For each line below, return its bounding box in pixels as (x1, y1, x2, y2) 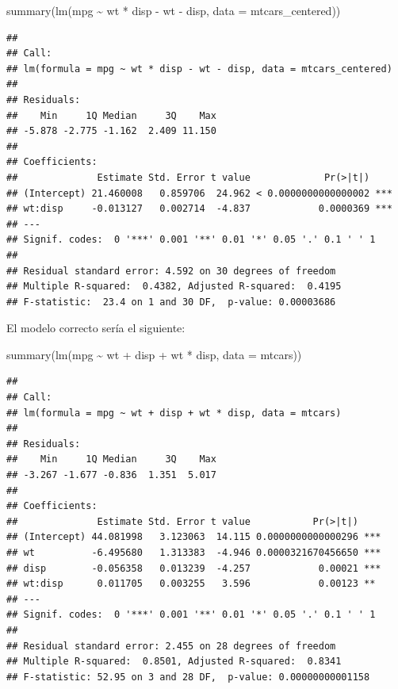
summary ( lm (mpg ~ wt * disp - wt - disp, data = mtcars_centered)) (6, 2, 341, 18)
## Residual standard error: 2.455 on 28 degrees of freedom (6, 640, 336, 652)
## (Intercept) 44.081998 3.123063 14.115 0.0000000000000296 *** (6, 531, 381, 543)
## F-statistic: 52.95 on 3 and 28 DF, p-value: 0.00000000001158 (6, 671, 370, 683)
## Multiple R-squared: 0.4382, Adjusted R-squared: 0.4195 (6, 281, 342, 293)
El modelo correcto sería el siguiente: (6, 320, 186, 336)
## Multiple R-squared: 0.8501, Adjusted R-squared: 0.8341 (6, 656, 342, 668)
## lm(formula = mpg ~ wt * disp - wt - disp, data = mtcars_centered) (6, 63, 392, 75)
